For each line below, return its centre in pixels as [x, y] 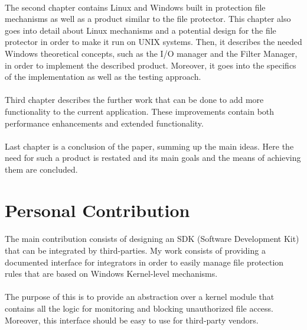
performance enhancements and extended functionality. [104, 123]
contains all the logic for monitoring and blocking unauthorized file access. [139, 308]
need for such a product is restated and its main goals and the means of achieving [153, 158]
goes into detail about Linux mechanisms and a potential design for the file [141, 30]
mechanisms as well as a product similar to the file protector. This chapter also [148, 19]
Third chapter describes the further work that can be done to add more [134, 100]
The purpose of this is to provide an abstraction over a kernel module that [140, 297]
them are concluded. [41, 169]
